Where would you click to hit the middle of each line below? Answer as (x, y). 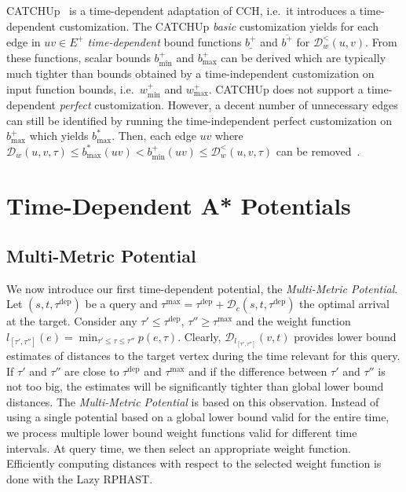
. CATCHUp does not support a (286, 88)
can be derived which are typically (304, 57)
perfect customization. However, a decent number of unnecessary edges (229, 104)
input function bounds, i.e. (70, 88)
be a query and (121, 304)
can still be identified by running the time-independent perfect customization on (199, 120)
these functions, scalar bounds (79, 57)
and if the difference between (258, 371)
